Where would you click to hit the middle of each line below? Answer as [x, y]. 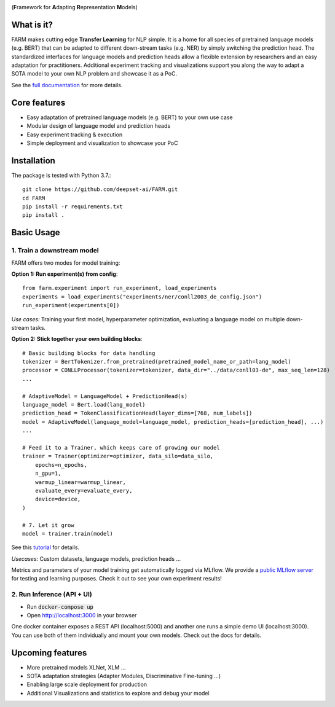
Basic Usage [36, 232]
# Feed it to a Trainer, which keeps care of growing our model [121, 447]
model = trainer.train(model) [68, 533]
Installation [33, 161]
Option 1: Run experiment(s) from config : [65, 274]
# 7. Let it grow [48, 525]
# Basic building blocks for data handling [89, 353]
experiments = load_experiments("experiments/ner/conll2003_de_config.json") [142, 297]
